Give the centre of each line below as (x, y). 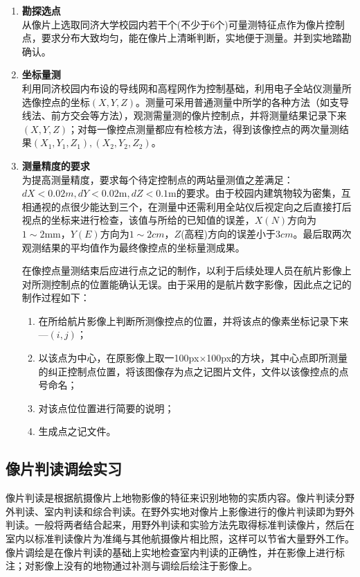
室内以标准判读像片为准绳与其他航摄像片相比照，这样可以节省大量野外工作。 (180, 539)
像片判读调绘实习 (64, 469)
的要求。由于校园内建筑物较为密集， (259, 193)
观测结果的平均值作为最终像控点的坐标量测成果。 (133, 247)
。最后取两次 (322, 233)
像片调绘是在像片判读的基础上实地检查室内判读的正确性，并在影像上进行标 (175, 552)
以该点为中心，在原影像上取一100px (119, 358)
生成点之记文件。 (77, 431)
